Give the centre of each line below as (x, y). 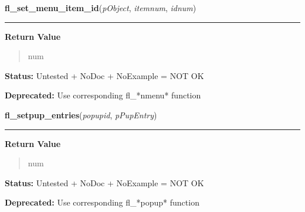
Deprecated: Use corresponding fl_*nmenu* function (103, 95)
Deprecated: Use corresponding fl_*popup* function (102, 202)
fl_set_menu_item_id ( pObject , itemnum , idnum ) (101, 8)
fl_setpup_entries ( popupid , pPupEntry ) (81, 114)
